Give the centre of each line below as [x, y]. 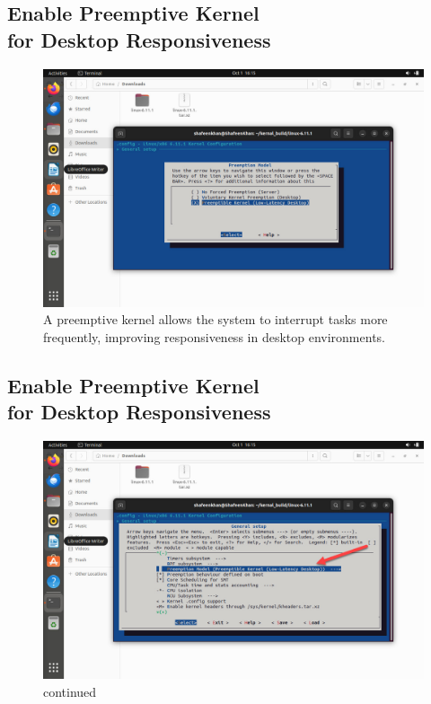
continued [70, 691]
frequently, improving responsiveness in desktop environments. [214, 336]
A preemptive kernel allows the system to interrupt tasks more [215, 319]
